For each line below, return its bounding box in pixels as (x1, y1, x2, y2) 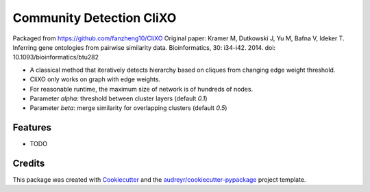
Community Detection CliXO (12, 10, 177, 25)
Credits (12, 158, 45, 169)
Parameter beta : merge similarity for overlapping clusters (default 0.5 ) (29, 104, 227, 112)
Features (12, 122, 51, 133)
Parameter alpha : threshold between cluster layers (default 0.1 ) (29, 94, 208, 102)
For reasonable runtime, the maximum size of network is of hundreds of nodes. (29, 85, 254, 93)
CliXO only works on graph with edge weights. (29, 75, 161, 83)
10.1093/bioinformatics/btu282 (12, 53, 99, 61)
